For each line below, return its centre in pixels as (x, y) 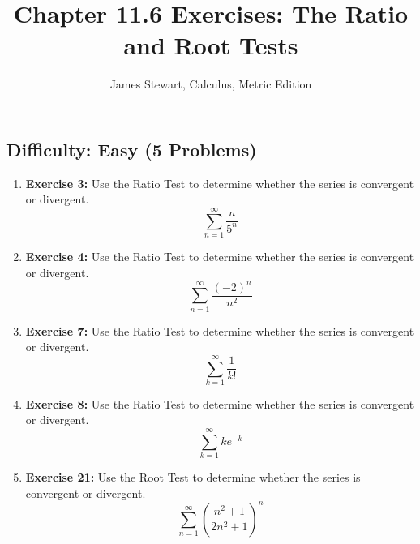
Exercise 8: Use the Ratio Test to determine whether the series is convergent (220, 403)
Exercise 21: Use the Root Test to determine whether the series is (193, 477)
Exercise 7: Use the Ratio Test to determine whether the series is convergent (220, 330)
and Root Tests (211, 45)
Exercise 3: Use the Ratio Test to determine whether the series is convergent (220, 183)
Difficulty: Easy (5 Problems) (132, 149)
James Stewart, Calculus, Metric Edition (211, 84)
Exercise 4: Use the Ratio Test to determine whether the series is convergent (220, 257)
